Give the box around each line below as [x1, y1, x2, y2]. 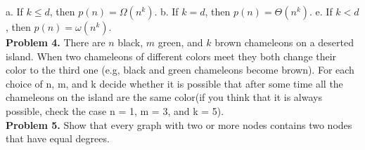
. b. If [154, 4, 179, 18]
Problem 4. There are [6, 35, 105, 49]
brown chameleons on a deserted [214, 35, 354, 49]
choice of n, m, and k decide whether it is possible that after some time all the [6, 76, 343, 90]
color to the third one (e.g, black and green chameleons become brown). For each [6, 62, 354, 77]
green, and [158, 35, 203, 49]
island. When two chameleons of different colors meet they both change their [6, 48, 337, 63]
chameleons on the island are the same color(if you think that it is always [6, 90, 322, 104]
